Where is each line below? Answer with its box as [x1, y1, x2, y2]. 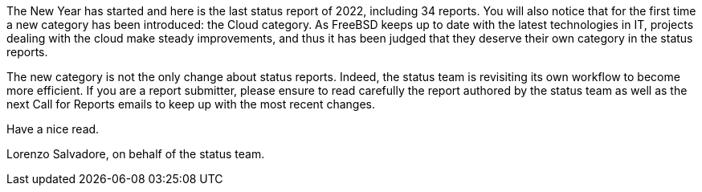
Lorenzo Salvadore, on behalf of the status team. [6, 147, 265, 161]
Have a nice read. [6, 122, 100, 136]
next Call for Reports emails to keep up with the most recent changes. [6, 97, 375, 111]
